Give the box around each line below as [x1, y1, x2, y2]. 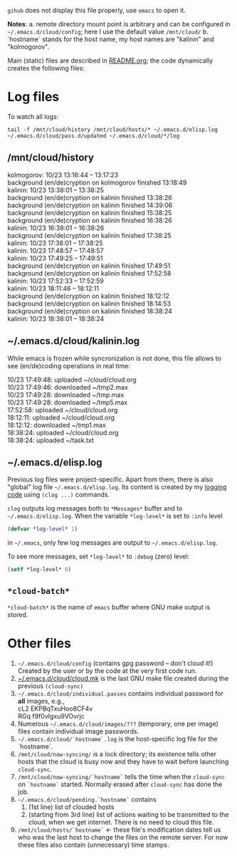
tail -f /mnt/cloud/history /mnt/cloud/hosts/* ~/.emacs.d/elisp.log [7, 126, 218, 133]
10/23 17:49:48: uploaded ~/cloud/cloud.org [7, 375, 137, 384]
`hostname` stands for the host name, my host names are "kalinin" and [7, 35, 214, 43]
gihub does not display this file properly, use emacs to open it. [7, 6, 186, 14]
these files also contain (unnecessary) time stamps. [17, 840, 169, 849]
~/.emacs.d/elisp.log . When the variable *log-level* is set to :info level [7, 512, 223, 521]
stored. [7, 610, 28, 619]
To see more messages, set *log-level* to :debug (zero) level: [7, 552, 190, 561]
